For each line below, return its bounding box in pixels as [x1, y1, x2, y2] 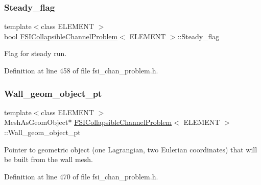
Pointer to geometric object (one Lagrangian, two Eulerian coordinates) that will [4, 144, 257, 154]
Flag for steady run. [4, 48, 67, 59]
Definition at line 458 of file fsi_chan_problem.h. [4, 65, 158, 75]
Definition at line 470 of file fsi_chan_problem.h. [4, 171, 158, 181]
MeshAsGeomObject [4, 117, 68, 127]
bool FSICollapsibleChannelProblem [4, 31, 118, 41]
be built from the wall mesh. [4, 154, 93, 165]
